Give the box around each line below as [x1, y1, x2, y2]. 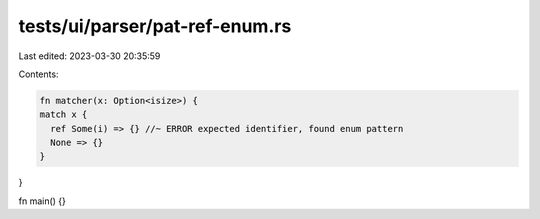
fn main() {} [18, 195, 67, 207]
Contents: [18, 68, 59, 80]
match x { [39, 109, 88, 120]
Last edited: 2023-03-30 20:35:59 [18, 50, 161, 62]
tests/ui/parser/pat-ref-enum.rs [18, 15, 292, 37]
